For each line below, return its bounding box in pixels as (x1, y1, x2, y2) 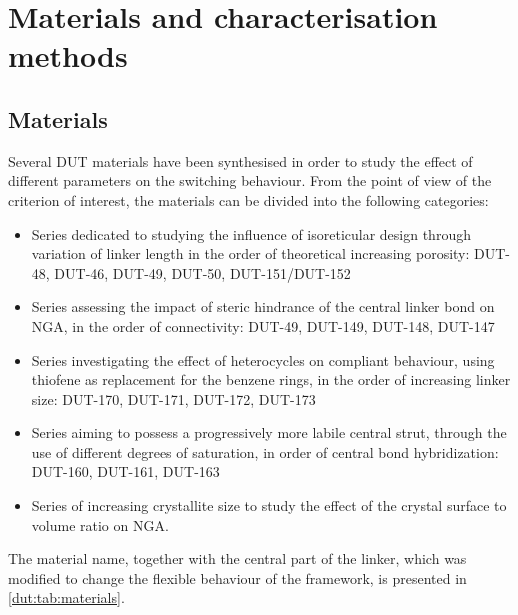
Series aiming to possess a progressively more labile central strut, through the (31, 422, 507, 443)
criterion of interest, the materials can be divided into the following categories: (8, 189, 489, 210)
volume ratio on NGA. (31, 514, 169, 535)
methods (8, 35, 128, 76)
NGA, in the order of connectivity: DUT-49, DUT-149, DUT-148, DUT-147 (31, 315, 495, 336)
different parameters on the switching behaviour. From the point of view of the (8, 170, 492, 191)
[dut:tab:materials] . (8, 587, 125, 608)
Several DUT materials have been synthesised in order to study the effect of (8, 150, 473, 171)
